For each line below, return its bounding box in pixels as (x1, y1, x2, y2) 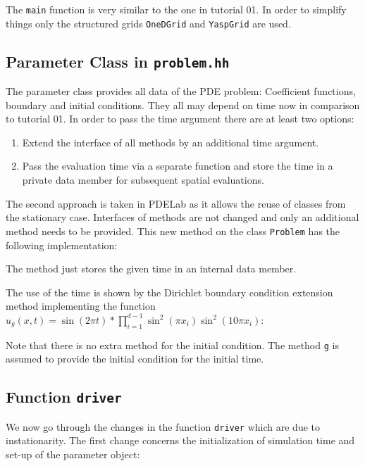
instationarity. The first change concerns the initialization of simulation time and (6, 433, 355, 448)
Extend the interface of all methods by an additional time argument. (22, 134, 319, 149)
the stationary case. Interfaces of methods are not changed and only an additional (6, 210, 359, 225)
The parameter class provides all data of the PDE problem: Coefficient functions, (6, 84, 356, 99)
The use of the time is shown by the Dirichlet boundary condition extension (6, 284, 333, 299)
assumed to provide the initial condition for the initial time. (6, 351, 264, 366)
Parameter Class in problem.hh (6, 50, 230, 72)
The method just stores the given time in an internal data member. (6, 261, 297, 276)
